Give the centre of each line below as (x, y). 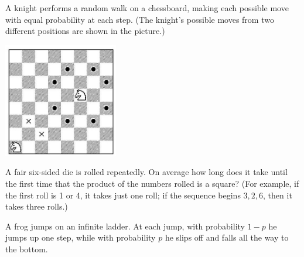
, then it (278, 195)
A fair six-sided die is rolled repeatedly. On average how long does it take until (146, 172)
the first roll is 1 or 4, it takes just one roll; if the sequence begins (123, 195)
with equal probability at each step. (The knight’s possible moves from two (140, 19)
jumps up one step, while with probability (81, 237)
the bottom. (27, 249)
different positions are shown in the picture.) (85, 31)
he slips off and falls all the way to (227, 237)
